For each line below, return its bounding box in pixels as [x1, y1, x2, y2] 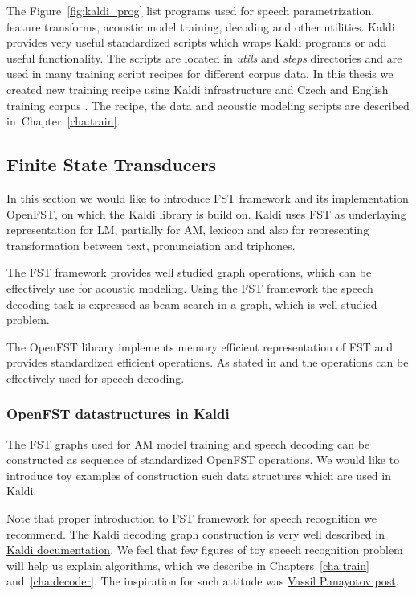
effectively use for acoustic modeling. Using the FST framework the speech [6, 279, 373, 296]
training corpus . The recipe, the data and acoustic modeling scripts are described [6, 96, 410, 113]
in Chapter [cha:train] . [6, 113, 120, 129]
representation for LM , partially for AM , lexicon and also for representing [6, 221, 369, 238]
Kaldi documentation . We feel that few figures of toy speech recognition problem [6, 541, 403, 558]
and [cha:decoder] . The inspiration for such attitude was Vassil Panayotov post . [6, 572, 399, 589]
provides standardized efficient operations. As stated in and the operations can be [6, 354, 409, 371]
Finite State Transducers [6, 152, 217, 177]
